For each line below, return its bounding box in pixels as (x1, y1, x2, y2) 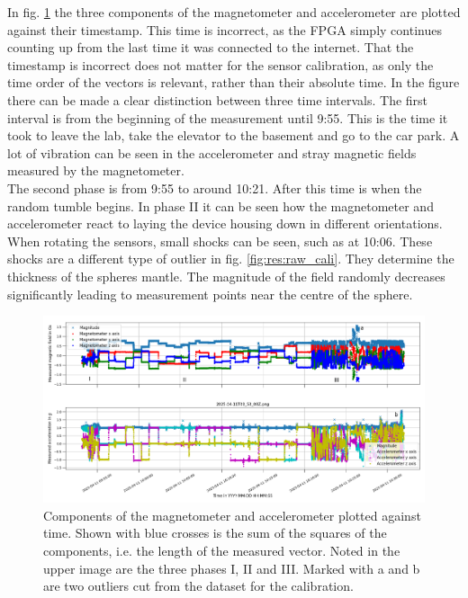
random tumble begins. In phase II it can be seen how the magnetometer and (7, 196, 434, 215)
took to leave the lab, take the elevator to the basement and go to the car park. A (7, 126, 460, 145)
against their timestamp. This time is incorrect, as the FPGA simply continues (7, 20, 442, 39)
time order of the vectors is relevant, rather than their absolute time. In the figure (7, 73, 460, 92)
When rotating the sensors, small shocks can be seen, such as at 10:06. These (7, 231, 433, 250)
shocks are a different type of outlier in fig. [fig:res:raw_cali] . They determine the (7, 249, 454, 268)
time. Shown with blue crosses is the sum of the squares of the (43, 523, 387, 542)
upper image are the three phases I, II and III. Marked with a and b (43, 558, 420, 577)
